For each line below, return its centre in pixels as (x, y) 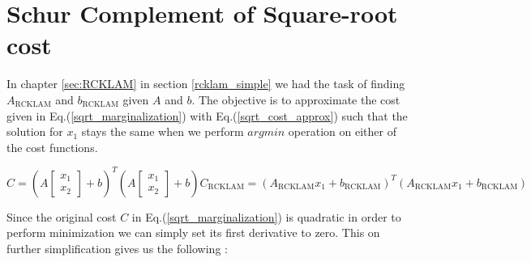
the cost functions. (52, 147)
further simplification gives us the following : (117, 248)
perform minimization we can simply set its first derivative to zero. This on (193, 232)
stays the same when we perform (163, 131)
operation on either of (342, 131)
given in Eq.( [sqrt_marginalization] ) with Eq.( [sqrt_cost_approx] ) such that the (207, 115)
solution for (35, 131)
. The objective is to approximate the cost (296, 99)
